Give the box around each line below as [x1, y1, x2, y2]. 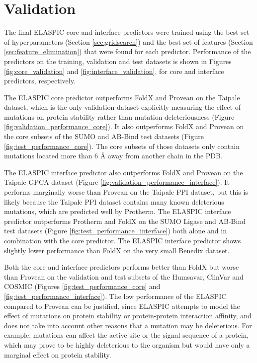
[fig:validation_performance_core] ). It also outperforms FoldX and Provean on [4, 121, 244, 132]
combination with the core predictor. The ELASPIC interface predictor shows [4, 235, 241, 245]
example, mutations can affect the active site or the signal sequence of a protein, [4, 330, 249, 340]
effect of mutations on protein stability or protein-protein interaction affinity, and [4, 310, 252, 321]
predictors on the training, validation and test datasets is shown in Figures [4, 56, 232, 66]
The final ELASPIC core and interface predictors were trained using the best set [4, 27, 250, 37]
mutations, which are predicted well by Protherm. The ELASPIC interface [4, 206, 231, 217]
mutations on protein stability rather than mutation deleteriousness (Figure [4, 111, 235, 122]
